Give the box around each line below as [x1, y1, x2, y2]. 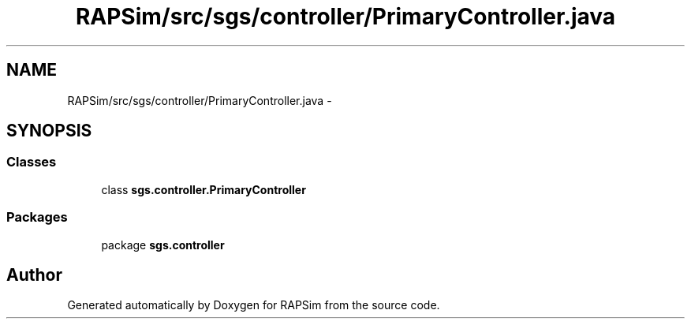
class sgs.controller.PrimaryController [101, 182, 306, 196]
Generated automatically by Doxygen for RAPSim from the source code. [67, 298, 440, 312]
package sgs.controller [101, 237, 225, 252]
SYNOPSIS [6, 121, 92, 141]
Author [6, 264, 62, 285]
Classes [6, 154, 57, 170]
